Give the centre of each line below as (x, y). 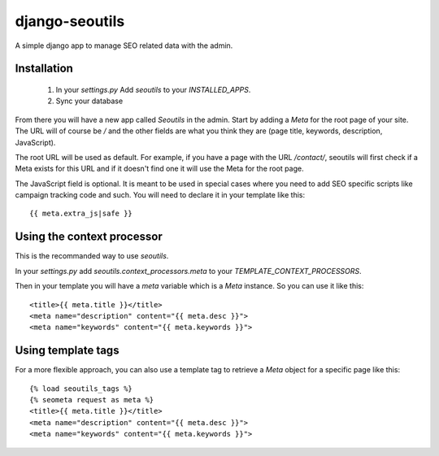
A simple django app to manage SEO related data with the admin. (124, 46)
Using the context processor (89, 237)
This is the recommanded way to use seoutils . (92, 256)
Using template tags (67, 351)
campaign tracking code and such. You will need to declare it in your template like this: (160, 195)
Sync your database (89, 101)
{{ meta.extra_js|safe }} (81, 214)
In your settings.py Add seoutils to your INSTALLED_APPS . (153, 89)
